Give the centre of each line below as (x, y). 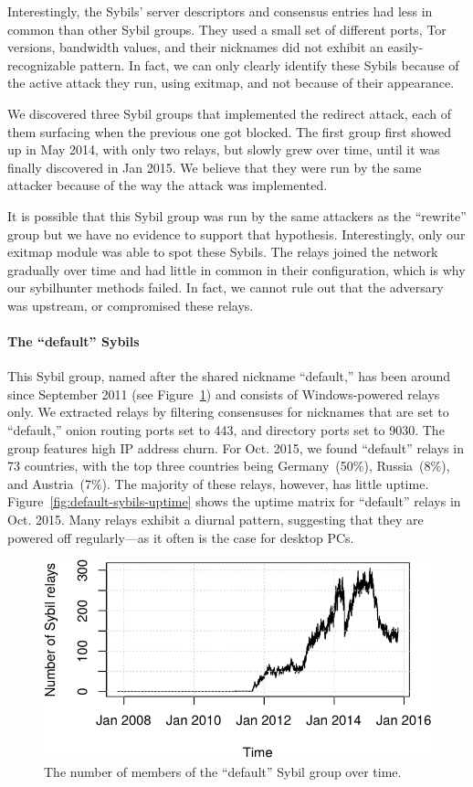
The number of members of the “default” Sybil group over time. (223, 771)
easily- (405, 47)
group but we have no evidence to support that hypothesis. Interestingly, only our (236, 234)
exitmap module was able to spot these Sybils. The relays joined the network (223, 252)
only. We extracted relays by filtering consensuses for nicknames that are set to (228, 412)
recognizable (42, 64)
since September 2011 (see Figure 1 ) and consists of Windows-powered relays (224, 393)
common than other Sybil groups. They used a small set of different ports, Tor (227, 29)
